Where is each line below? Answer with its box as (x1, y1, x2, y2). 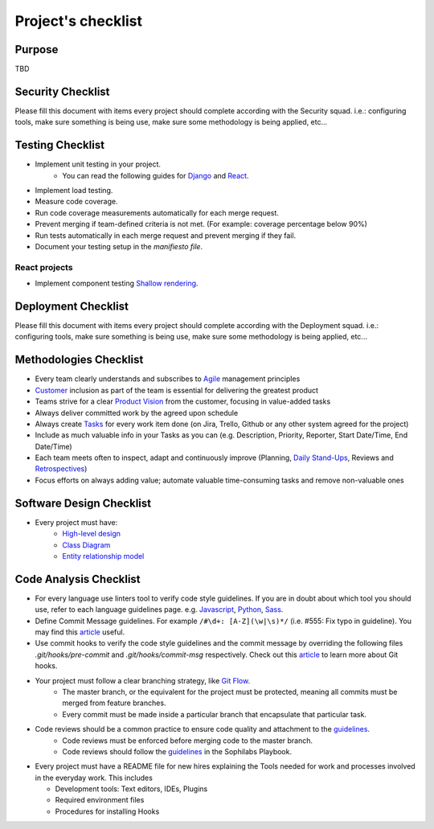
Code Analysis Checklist (14, 572, 141, 586)
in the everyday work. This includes (35, 773, 153, 782)
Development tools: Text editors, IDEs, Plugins (55, 784, 208, 794)
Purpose (14, 43, 59, 56)
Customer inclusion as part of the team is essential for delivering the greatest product (35, 385, 319, 395)
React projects (14, 261, 73, 273)
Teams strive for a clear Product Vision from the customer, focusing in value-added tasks (35, 396, 331, 406)
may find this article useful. (35, 627, 125, 637)
